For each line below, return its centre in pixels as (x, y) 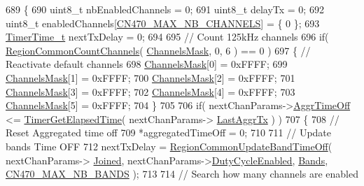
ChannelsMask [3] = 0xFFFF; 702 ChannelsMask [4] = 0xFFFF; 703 (150, 91)
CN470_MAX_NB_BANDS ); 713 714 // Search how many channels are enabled (182, 174)
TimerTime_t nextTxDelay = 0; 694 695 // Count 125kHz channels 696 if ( (167, 37)
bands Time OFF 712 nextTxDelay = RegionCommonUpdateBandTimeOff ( (169, 146)
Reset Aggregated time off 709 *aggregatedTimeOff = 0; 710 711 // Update (169, 133)
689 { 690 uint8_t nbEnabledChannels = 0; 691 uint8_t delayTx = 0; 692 (165, 9)
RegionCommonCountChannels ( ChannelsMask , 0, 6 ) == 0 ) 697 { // (158, 50)
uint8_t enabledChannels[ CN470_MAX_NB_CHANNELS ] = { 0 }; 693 (163, 23)
